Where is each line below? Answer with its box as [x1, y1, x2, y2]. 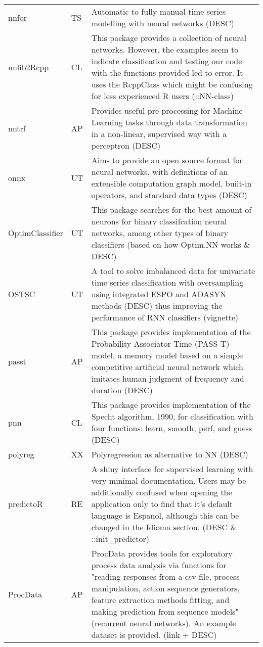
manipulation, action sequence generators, [91, 582, 240, 594]
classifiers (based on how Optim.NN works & [91, 239, 250, 250]
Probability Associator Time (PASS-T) [91, 338, 230, 349]
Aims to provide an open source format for [91, 154, 243, 166]
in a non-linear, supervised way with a [91, 128, 227, 140]
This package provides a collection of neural [91, 32, 247, 43]
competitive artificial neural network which [91, 361, 243, 373]
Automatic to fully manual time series [91, 6, 226, 17]
